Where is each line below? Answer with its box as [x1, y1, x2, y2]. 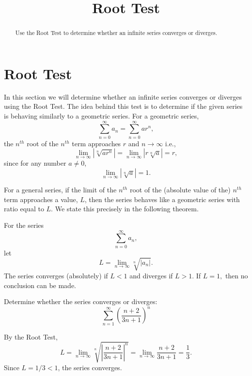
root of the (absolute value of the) [129, 185, 231, 195]
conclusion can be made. [4, 280, 77, 290]
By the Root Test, [4, 331, 58, 342]
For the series [4, 220, 44, 230]
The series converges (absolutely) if [4, 270, 108, 280]
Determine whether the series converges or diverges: [4, 296, 157, 307]
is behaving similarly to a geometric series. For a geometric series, [4, 110, 199, 120]
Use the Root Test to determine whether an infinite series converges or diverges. [15, 29, 218, 37]
